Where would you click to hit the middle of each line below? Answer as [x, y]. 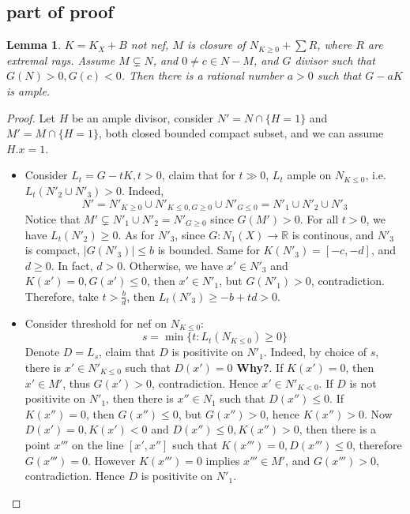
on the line [98, 444]
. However [111, 460]
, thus [76, 383]
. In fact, [72, 265]
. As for [136, 234]
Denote [42, 352]
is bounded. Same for [209, 250]
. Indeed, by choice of [315, 352]
